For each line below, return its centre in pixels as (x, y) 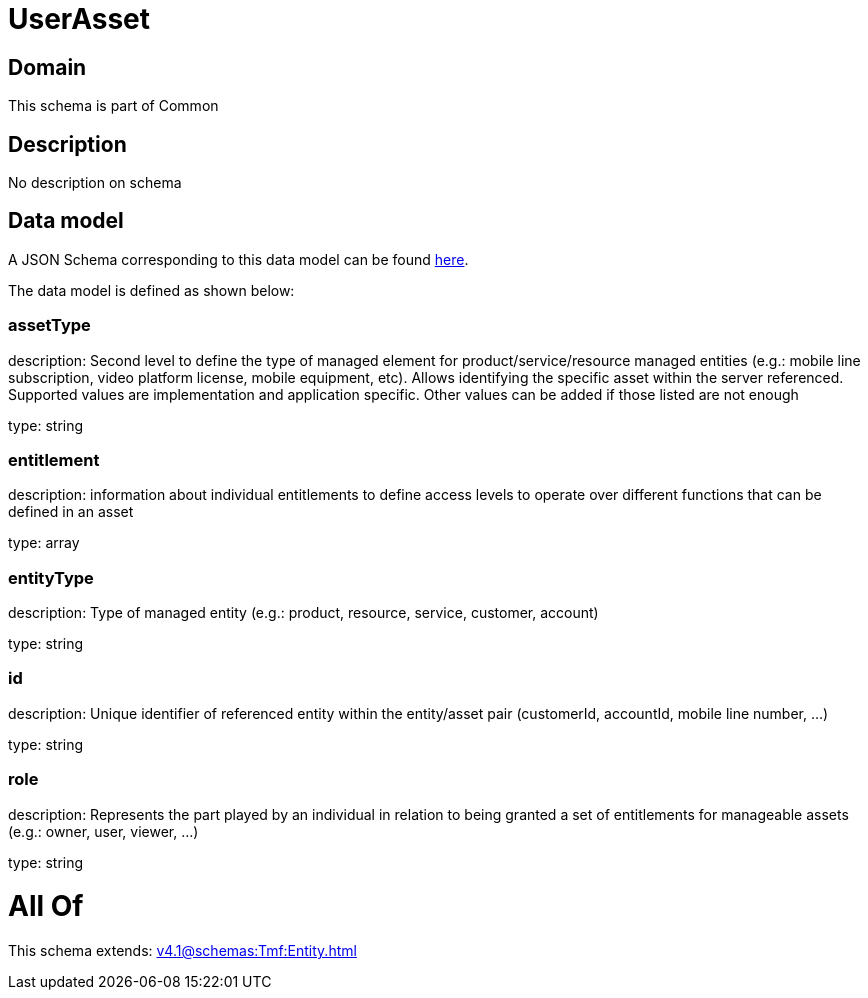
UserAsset (79, 19)
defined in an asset (71, 512)
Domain (47, 67)
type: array (44, 543)
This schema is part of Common (113, 106)
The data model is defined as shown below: (151, 290)
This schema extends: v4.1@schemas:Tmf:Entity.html (182, 951)
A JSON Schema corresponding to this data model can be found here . (238, 259)
